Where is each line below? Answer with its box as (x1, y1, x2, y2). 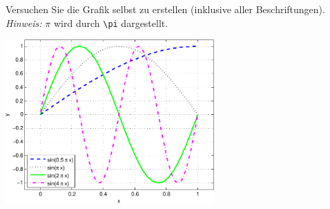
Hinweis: (6, 15, 42, 30)
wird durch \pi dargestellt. (53, 15, 168, 30)
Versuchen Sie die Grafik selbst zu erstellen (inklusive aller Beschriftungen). (6, 2, 325, 16)
